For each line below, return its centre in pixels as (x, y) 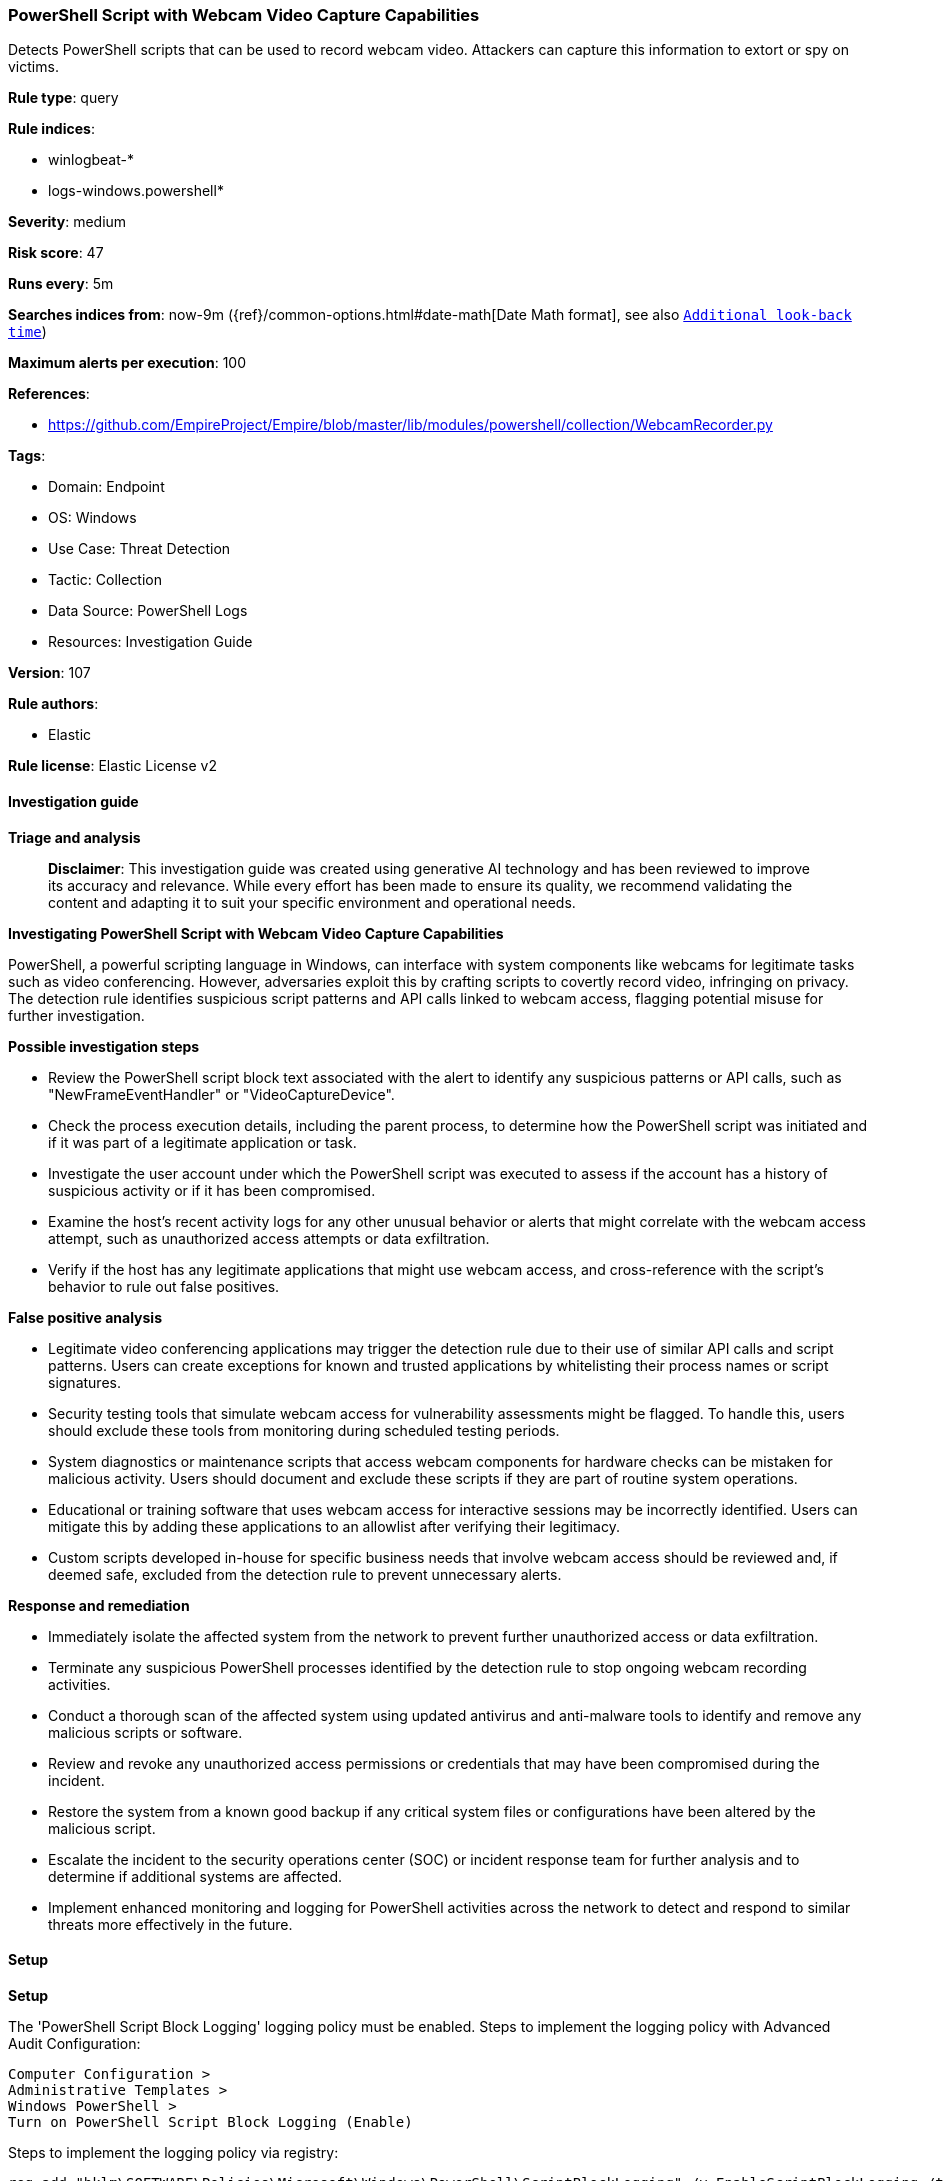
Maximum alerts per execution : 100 (127, 363)
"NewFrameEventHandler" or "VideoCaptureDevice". (221, 1094)
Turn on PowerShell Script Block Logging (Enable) (210, 2121)
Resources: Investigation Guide (150, 642)
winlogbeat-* (91, 160)
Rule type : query (63, 98)
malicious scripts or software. (145, 1732)
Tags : (27, 456)
